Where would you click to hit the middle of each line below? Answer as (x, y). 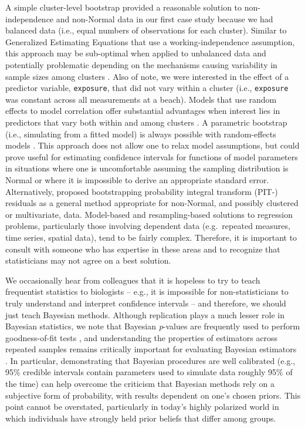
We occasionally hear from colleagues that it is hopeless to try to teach (133, 280)
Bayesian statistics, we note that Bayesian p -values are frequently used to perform (153, 326)
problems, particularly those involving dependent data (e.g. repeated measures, (148, 226)
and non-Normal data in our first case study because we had (165, 18)
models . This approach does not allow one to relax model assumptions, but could (152, 145)
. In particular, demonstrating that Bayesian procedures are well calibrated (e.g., (150, 360)
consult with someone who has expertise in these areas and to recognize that (143, 249)
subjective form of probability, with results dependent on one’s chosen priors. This (153, 395)
